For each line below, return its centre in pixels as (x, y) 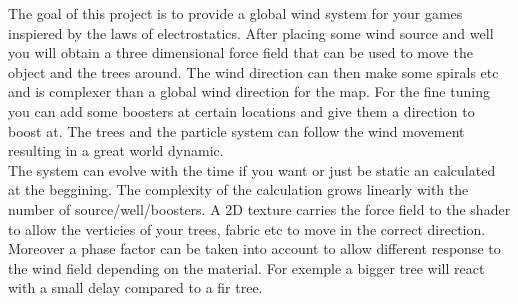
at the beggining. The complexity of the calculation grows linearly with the (238, 189)
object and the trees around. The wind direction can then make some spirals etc (253, 71)
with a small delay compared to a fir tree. (135, 287)
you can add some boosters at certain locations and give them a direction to (241, 110)
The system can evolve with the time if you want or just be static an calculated (252, 169)
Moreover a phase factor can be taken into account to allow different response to (254, 248)
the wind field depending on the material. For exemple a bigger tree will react (246, 267)
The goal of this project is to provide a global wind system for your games (235, 13)
